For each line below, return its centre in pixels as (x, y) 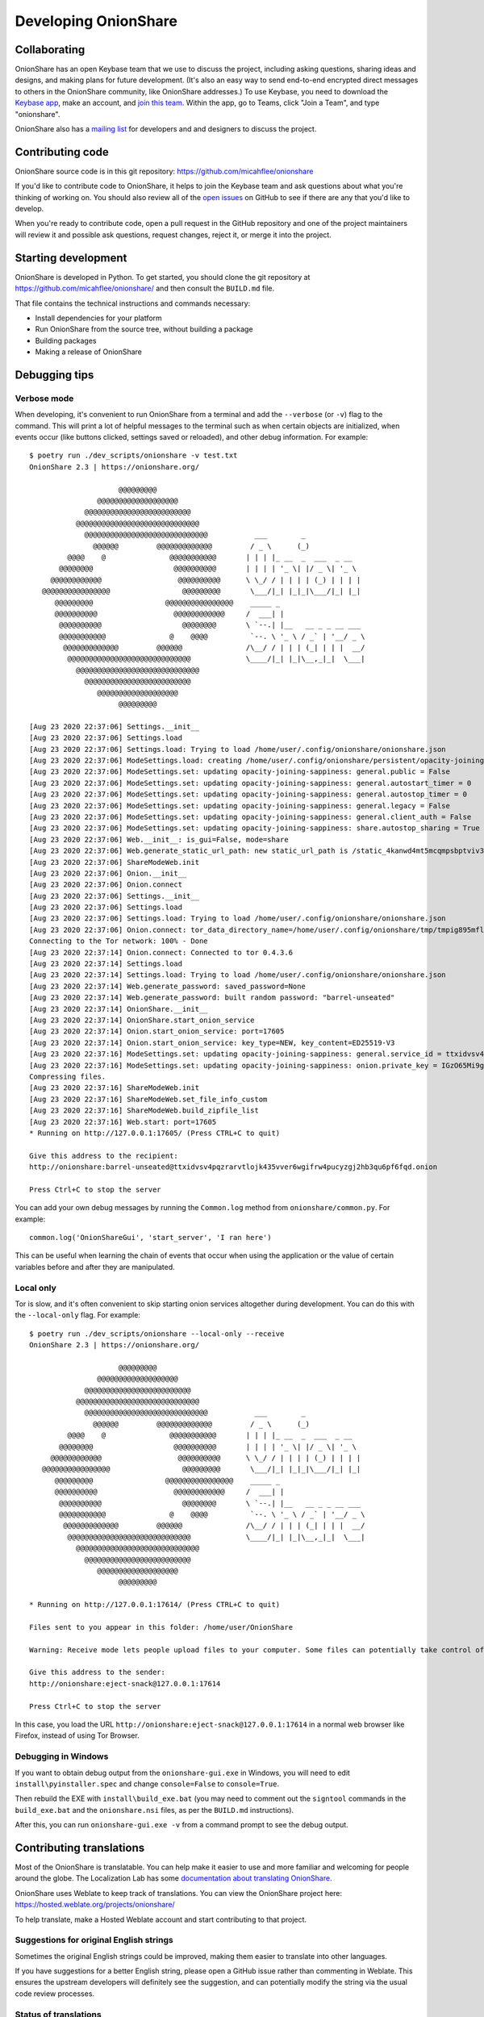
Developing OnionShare (96, 21)
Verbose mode (44, 398)
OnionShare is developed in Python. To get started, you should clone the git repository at (163, 277)
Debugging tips (54, 375)
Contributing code (62, 152)
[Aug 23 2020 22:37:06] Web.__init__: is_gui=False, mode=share (159, 839)
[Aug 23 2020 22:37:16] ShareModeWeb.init (115, 1088)
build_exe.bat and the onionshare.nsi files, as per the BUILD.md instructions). (154, 1810)
